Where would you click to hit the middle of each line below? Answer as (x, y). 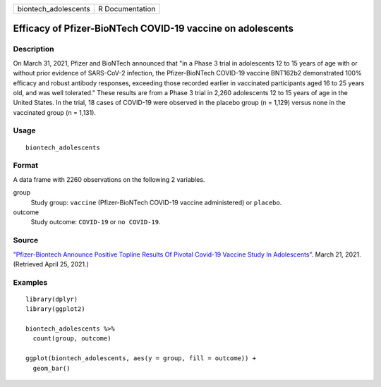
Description (34, 49)
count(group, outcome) (72, 339)
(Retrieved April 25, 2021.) (51, 264)
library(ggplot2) (55, 309)
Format (26, 166)
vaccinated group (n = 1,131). (55, 112)
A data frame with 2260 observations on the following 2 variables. (109, 179)
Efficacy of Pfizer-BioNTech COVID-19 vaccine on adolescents (153, 29)
